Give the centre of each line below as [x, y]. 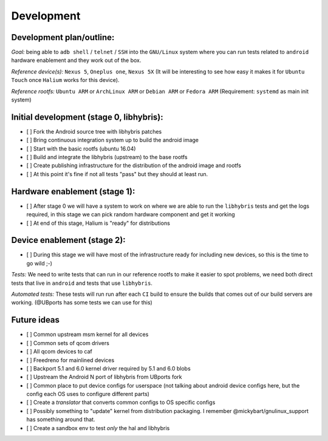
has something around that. [61, 420]
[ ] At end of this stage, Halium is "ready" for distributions [98, 223]
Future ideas [36, 320]
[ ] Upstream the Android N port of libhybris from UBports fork [104, 377]
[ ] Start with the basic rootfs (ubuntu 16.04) [81, 148]
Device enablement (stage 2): [68, 240]
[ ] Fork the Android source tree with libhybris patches [94, 131]
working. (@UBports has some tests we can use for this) [82, 303]
